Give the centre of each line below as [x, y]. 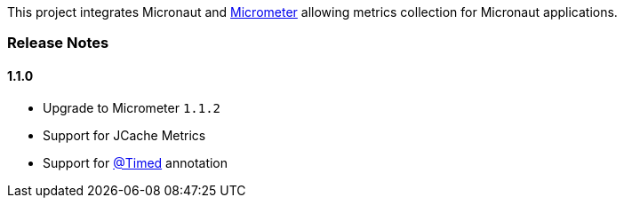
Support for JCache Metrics [124, 135]
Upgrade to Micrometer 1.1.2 [132, 107]
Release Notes [58, 43]
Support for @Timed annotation [136, 162]
